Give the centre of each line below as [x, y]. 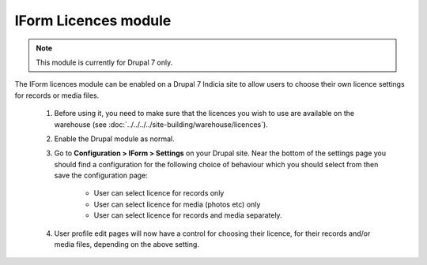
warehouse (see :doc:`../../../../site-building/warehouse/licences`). [161, 124]
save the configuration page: [101, 175]
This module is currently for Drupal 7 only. [104, 62]
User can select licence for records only [159, 193]
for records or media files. [57, 95]
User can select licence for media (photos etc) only [177, 204]
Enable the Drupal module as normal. [115, 139]
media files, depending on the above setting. [127, 244]
